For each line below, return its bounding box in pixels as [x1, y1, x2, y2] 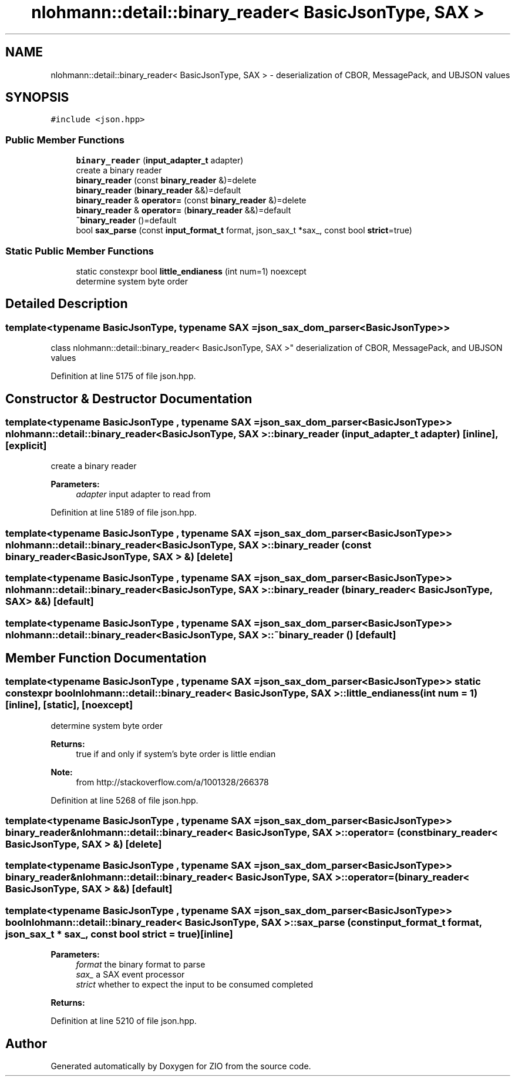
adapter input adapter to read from [76, 489, 211, 500]
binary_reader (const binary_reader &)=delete [76, 175, 257, 186]
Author [5, 1036, 47, 1051]
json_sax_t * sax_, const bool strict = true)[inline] [5, 928, 233, 940]
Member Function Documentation [5, 650, 207, 665]
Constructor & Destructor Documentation [5, 391, 253, 406]
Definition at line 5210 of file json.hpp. [51, 1016, 197, 1026]
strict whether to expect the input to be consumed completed [76, 979, 314, 990]
